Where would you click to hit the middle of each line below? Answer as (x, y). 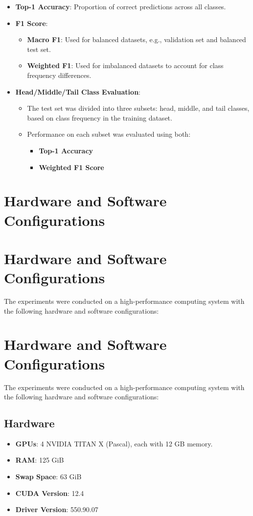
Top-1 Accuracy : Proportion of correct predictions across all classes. (121, 6)
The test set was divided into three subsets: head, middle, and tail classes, (138, 108)
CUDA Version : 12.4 (50, 493)
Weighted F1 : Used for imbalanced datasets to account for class (125, 65)
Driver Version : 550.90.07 (57, 509)
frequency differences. (59, 75)
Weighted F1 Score (71, 167)
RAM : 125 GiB (40, 460)
